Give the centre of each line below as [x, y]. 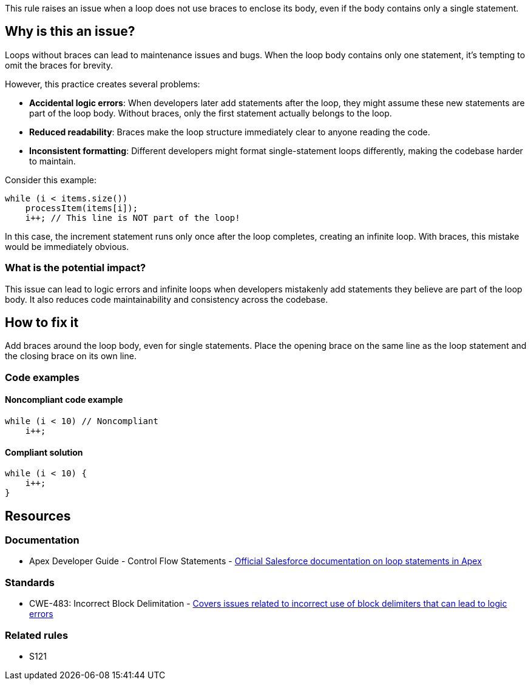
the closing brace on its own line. [71, 356]
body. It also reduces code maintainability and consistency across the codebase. [167, 299]
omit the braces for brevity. [59, 65]
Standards [30, 582]
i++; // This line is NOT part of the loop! [133, 218]
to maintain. [52, 161]
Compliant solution [44, 452]
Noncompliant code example [64, 400]
